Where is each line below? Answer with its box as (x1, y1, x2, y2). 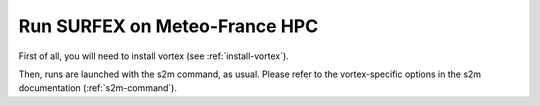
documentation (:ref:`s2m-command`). (18, 82, 178, 94)
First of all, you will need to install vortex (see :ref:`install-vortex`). (18, 50, 289, 62)
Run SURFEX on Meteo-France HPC (18, 15, 319, 37)
